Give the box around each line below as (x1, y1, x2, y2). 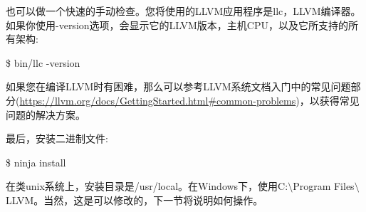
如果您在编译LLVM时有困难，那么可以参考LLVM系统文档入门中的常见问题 (6, 79, 351, 94)
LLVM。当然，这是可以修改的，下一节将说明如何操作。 (6, 192, 263, 207)
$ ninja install (6, 154, 66, 169)
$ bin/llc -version (6, 55, 80, 70)
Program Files (293, 179, 355, 194)
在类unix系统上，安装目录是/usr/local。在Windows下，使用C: (6, 179, 288, 194)
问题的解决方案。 (6, 107, 85, 122)
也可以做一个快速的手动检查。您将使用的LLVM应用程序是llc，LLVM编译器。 (6, 4, 361, 18)
